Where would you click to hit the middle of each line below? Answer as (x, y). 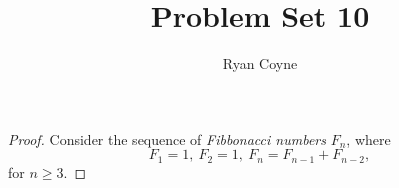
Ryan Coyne (260, 63)
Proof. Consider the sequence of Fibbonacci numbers (167, 138)
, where (368, 138)
